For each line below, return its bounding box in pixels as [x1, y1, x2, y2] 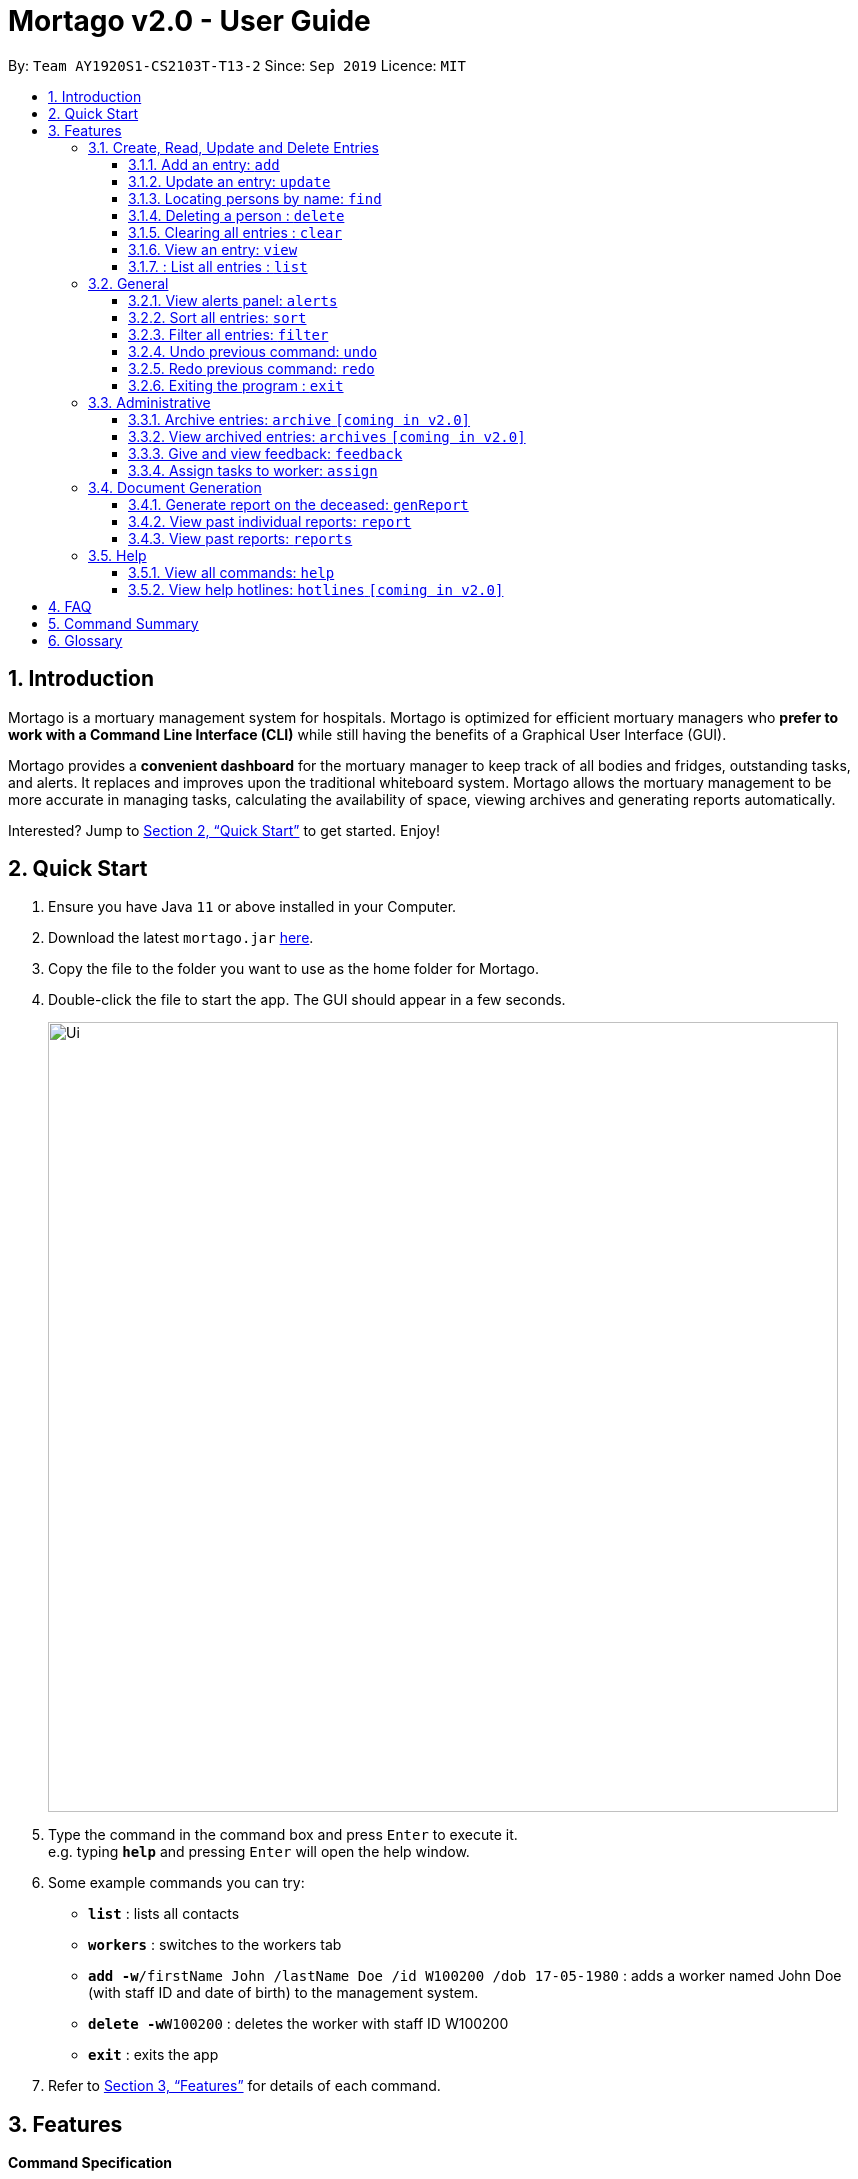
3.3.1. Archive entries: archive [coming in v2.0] [128, 410, 471, 428]
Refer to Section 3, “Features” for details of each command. [48, 2077, 441, 2095]
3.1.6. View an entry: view [128, 240, 298, 258]
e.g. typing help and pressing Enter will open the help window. [48, 1843, 470, 1861]
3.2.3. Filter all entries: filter [128, 325, 329, 343]
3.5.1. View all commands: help [128, 563, 335, 581]
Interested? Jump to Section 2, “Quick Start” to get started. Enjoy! [8, 821, 441, 839]
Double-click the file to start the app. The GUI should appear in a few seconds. [48, 991, 566, 1009]
